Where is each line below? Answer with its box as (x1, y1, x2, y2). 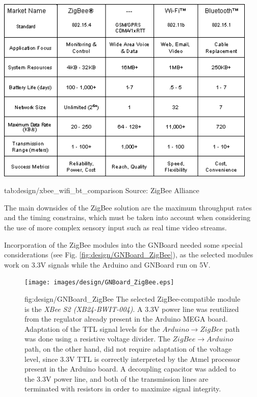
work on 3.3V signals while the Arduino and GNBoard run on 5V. (4, 259, 211, 270)
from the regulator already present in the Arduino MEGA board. (24, 313, 228, 324)
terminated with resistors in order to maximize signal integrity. (24, 383, 221, 394)
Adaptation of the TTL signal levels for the (24, 323, 160, 334)
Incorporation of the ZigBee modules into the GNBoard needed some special (4, 239, 243, 250)
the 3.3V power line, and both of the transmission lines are (24, 373, 209, 384)
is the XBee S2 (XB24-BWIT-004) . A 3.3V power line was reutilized (24, 303, 239, 314)
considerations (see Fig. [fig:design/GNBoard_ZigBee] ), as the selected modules (4, 249, 253, 260)
